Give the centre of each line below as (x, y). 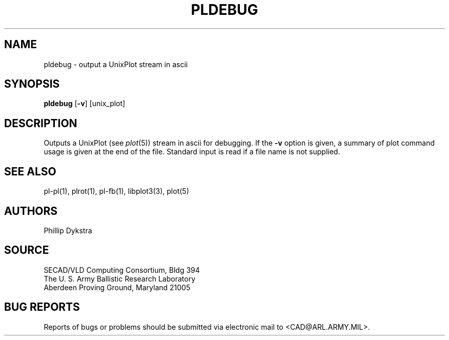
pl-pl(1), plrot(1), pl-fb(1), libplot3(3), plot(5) (116, 191)
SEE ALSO (30, 171)
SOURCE (27, 250)
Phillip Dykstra (68, 230)
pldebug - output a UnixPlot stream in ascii (116, 64)
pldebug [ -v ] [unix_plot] (85, 104)
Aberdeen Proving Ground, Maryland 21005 (117, 287)
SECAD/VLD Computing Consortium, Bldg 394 (122, 270)
